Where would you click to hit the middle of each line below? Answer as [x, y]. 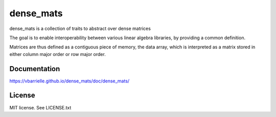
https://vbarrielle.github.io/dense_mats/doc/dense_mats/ [70, 81]
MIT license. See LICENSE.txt [40, 107]
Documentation [35, 69]
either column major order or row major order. [57, 54]
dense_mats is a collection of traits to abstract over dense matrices [80, 28]
